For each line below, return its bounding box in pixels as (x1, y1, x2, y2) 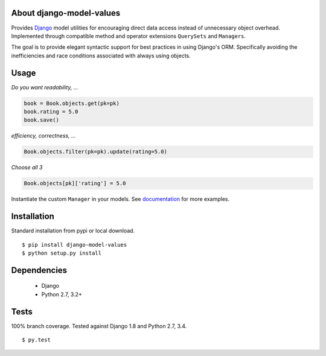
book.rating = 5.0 (24, 108, 78, 115)
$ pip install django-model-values (22, 241, 127, 248)
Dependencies (11, 265, 68, 275)
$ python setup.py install (22, 249, 102, 256)
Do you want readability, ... (11, 83, 78, 91)
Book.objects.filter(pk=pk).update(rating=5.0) (24, 148, 167, 155)
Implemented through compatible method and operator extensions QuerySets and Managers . (11, 32, 246, 39)
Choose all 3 (11, 164, 43, 171)
